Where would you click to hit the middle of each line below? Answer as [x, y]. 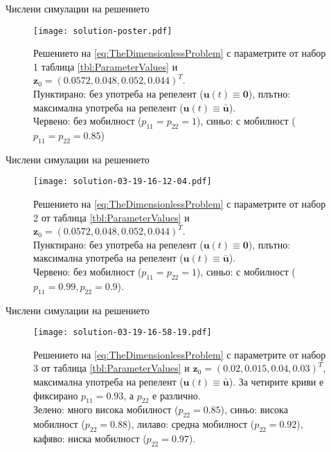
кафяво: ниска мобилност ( [90, 439]
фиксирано [56, 395]
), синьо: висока [254, 409]
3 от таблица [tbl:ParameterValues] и [111, 368]
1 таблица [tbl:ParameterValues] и [106, 66]
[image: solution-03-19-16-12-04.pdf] [123, 182]
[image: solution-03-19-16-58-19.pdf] [123, 333]
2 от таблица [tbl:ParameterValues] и [111, 217]
